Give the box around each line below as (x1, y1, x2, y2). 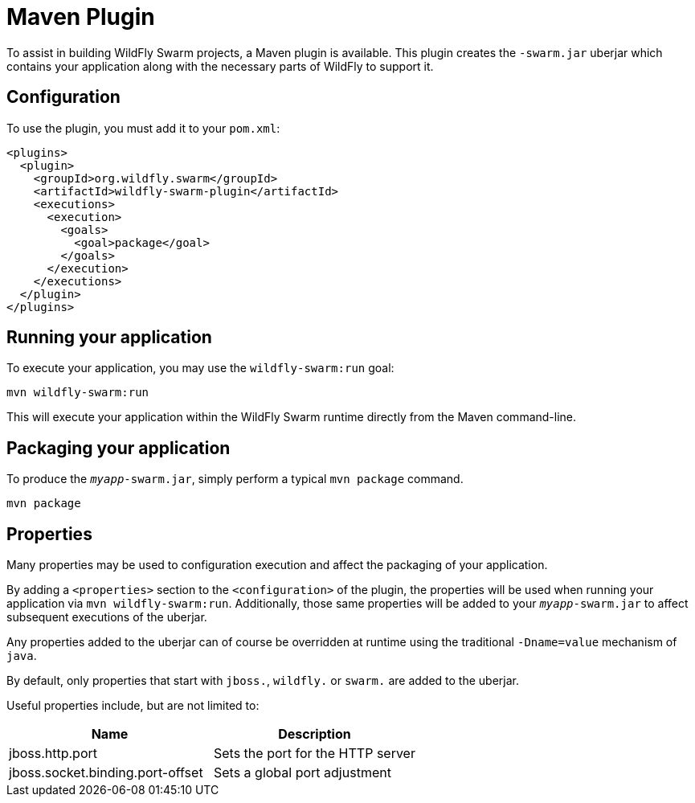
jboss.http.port (9, 745, 97, 762)
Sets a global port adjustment (213, 764, 391, 781)
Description (278, 726, 351, 743)
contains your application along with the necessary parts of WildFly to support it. (6, 59, 434, 73)
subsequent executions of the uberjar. (6, 610, 207, 625)
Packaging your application (6, 437, 231, 458)
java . (6, 649, 37, 663)
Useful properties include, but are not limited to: (6, 699, 260, 713)
